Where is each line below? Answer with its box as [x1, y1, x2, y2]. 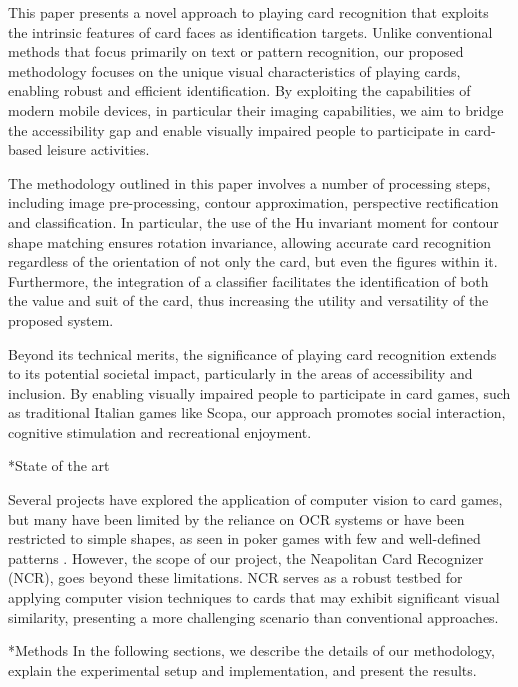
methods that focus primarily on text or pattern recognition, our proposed [8, 41, 464, 62]
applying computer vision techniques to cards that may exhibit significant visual [8, 587, 500, 608]
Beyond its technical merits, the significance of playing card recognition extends [8, 343, 497, 364]
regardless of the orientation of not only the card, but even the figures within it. [8, 251, 498, 272]
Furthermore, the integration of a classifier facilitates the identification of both [8, 270, 489, 291]
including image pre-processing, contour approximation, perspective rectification [8, 192, 499, 213]
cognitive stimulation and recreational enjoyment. [8, 421, 312, 442]
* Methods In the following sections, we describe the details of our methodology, [8, 640, 495, 661]
